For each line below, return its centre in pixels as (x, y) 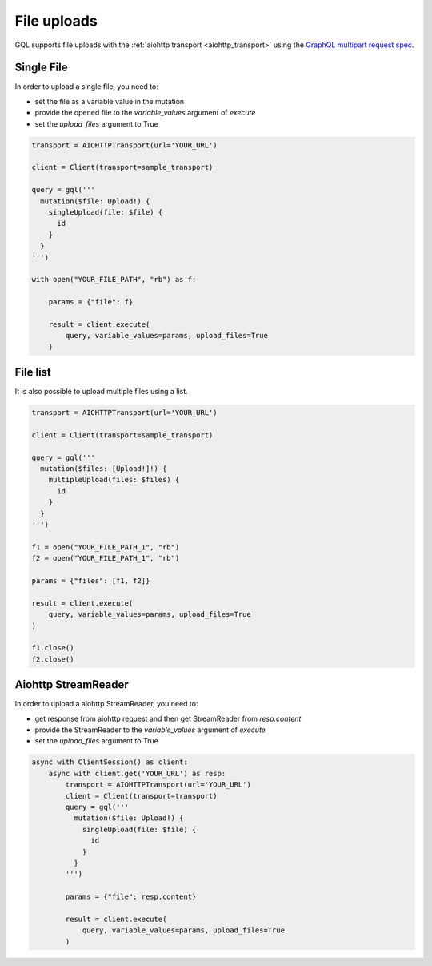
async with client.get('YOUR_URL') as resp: (137, 773)
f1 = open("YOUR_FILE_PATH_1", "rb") (106, 547)
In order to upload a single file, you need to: (87, 87)
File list (33, 372)
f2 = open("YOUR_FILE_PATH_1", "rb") (106, 558)
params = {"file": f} (91, 302)
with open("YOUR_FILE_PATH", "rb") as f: (114, 280)
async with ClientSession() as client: (110, 762)
